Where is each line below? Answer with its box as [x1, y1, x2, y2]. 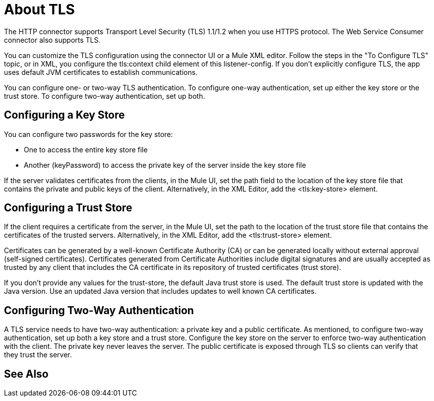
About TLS [4, 1, 75, 18]
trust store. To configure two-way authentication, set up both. [4, 91, 205, 100]
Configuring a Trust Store [4, 201, 132, 214]
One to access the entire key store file [24, 145, 148, 154]
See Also [4, 367, 49, 380]
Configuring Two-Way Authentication [4, 304, 194, 317]
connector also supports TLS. [4, 35, 101, 44]
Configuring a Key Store [4, 109, 125, 122]
